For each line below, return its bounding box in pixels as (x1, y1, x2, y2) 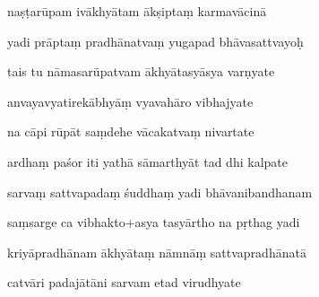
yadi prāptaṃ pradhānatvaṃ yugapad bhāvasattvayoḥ (7, 31, 304, 50)
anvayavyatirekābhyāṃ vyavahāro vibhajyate (7, 92, 254, 110)
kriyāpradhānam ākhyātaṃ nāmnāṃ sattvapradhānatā (7, 242, 306, 261)
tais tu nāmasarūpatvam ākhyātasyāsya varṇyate (7, 62, 275, 81)
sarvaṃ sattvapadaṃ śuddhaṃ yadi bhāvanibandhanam (7, 182, 313, 201)
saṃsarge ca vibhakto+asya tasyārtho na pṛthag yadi (7, 213, 300, 231)
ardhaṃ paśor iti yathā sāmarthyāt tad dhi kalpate (7, 152, 288, 170)
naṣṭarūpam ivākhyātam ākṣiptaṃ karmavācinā (7, 2, 267, 20)
